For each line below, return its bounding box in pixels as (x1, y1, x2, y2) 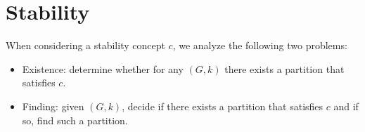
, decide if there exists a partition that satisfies (122, 98, 324, 113)
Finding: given (22, 98, 84, 113)
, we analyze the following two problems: (172, 38, 347, 53)
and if (333, 98, 359, 113)
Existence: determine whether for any (22, 61, 184, 76)
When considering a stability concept (6, 38, 165, 53)
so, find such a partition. (22, 112, 128, 127)
